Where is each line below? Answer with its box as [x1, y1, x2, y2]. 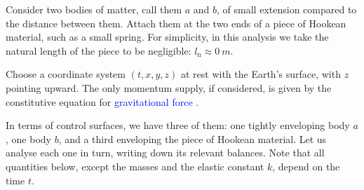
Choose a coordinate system [6, 67, 126, 81]
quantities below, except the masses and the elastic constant [6, 158, 264, 173]
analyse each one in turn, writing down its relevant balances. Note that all [6, 145, 325, 160]
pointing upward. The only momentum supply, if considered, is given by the [6, 80, 332, 95]
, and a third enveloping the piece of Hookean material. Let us [58, 131, 327, 146]
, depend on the [272, 158, 340, 173]
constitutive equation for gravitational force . [6, 94, 199, 109]
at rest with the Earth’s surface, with [180, 67, 341, 81]
